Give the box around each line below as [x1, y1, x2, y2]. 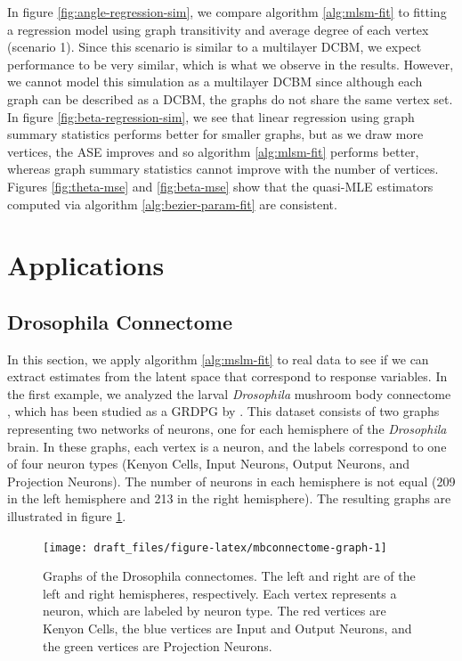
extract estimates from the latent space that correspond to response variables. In [7, 367, 448, 386]
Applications [7, 247, 165, 283]
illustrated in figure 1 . [7, 507, 126, 526]
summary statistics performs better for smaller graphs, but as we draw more [7, 125, 424, 143]
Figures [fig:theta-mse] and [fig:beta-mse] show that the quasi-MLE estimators [7, 176, 434, 195]
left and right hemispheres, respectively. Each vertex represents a [43, 583, 397, 602]
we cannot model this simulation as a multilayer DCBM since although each [7, 72, 423, 91]
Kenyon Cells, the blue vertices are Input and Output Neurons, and [43, 619, 412, 638]
